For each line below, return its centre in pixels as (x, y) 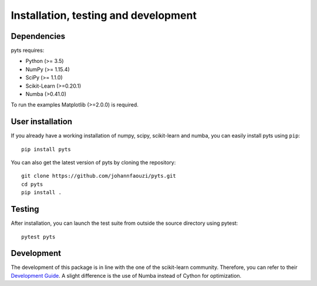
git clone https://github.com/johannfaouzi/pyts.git (99, 176)
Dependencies (38, 36)
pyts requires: (28, 51)
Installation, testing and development (104, 15)
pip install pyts (46, 149)
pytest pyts (38, 237)
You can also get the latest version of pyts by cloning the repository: (93, 162)
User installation (42, 122)
